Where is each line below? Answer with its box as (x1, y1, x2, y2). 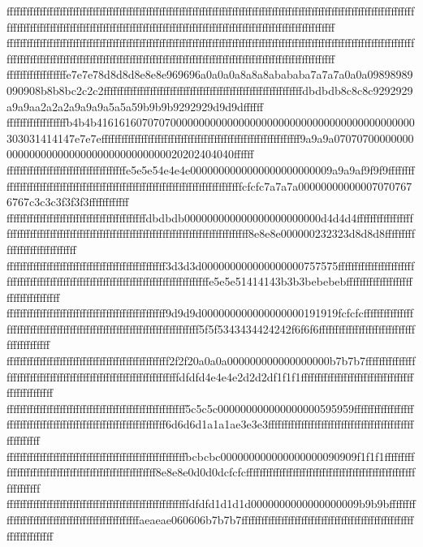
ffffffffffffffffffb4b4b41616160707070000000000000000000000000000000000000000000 (6, 114, 415, 131)
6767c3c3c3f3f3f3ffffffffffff (6, 193, 129, 210)
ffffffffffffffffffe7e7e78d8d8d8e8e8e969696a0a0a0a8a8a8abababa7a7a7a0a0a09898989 (6, 66, 413, 83)
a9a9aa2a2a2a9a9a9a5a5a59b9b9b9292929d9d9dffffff (6, 97, 264, 114)
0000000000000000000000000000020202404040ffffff (6, 145, 254, 162)
